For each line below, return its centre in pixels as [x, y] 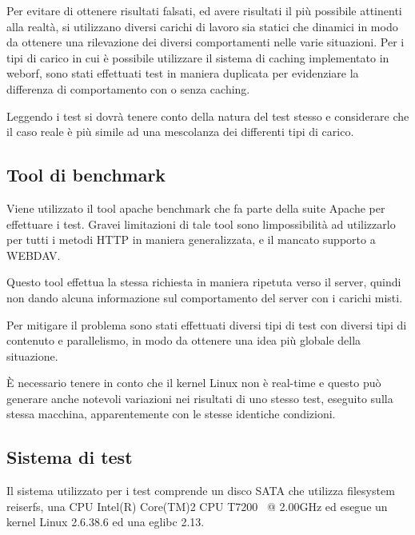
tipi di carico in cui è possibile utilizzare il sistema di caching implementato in [198, 57]
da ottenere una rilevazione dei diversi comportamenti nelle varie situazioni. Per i [206, 42]
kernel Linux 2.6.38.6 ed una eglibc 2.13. [106, 522]
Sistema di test [70, 457]
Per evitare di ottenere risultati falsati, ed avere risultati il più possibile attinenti [204, 10]
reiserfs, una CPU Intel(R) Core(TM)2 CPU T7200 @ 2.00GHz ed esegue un [197, 506]
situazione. [32, 355]
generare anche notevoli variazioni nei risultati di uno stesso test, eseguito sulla [200, 398]
